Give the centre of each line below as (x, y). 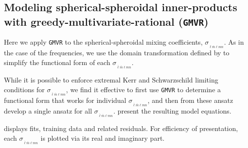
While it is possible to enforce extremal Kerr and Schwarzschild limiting (111, 80)
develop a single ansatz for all (48, 111)
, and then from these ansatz (190, 100)
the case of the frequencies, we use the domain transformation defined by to (117, 53)
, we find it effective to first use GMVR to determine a (143, 89)
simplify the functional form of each (57, 62)
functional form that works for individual (65, 100)
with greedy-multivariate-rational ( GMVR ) (106, 21)
